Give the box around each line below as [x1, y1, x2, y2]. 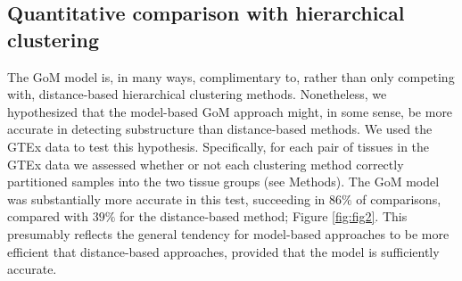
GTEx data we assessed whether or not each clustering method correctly [7, 154, 404, 173]
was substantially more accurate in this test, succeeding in [7, 189, 326, 208]
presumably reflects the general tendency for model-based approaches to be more [7, 224, 450, 243]
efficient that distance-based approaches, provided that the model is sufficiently [7, 242, 440, 260]
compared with [7, 207, 89, 226]
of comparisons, [356, 189, 441, 208]
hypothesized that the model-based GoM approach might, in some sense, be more [7, 102, 453, 120]
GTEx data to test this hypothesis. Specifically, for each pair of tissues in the [7, 136, 430, 155]
